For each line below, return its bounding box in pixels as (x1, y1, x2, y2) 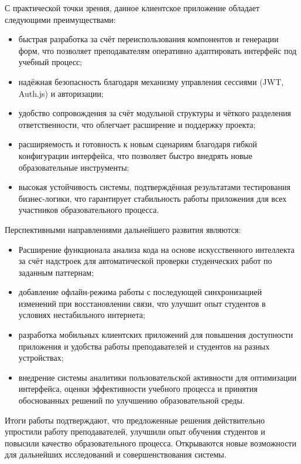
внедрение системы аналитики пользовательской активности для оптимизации (18, 371, 297, 383)
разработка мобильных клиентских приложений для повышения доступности (18, 328, 293, 341)
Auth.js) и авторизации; (18, 87, 104, 99)
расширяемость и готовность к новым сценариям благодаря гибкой (18, 138, 257, 150)
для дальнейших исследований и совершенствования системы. (5, 448, 227, 460)
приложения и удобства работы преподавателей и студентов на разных (18, 340, 270, 352)
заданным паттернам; (18, 266, 94, 278)
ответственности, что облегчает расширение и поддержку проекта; (18, 118, 256, 130)
